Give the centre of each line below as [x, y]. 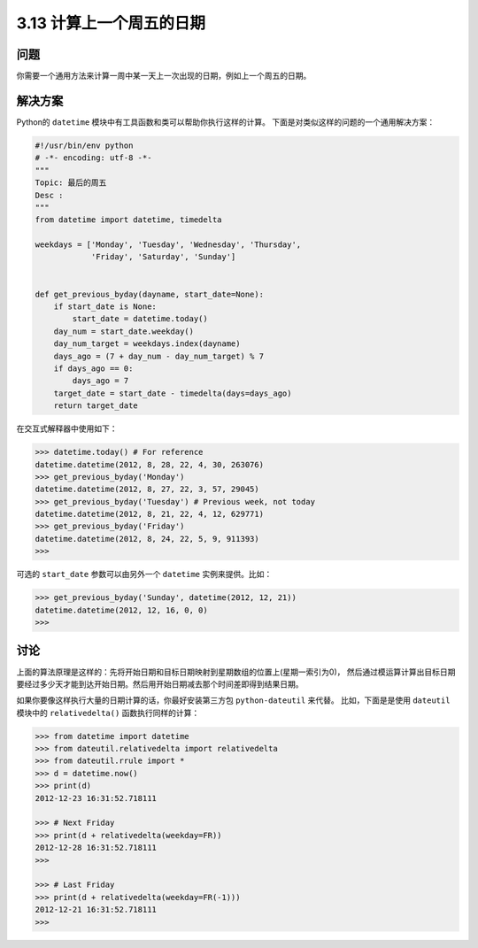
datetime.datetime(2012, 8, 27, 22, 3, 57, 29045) [147, 489]
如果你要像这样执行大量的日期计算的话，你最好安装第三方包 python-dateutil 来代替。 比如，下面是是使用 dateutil [233, 700]
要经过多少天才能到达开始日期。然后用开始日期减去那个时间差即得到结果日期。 [160, 684]
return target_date [96, 406]
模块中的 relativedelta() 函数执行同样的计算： [108, 713]
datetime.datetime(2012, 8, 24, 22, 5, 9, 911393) [147, 539]
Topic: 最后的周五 [71, 183]
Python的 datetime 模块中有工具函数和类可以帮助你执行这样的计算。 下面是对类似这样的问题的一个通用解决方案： [226, 122]
